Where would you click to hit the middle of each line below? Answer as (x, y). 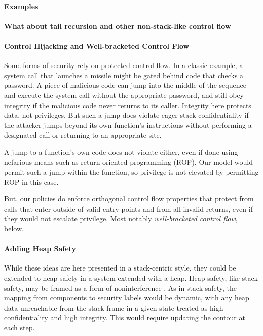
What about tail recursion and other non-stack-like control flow (118, 26)
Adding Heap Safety (40, 248)
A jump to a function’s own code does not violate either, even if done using (121, 152)
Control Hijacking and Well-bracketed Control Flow (97, 45)
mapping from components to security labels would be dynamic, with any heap (127, 298)
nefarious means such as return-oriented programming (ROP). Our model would (128, 162)
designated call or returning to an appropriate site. (83, 135)
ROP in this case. (31, 181)
